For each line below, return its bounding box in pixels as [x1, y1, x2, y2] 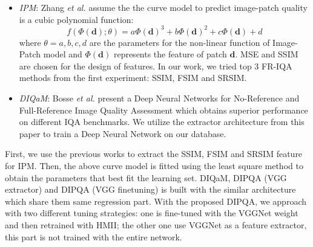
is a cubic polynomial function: [19, 13, 134, 25]
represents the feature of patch [113, 48, 227, 60]
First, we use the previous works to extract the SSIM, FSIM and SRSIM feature [5, 147, 303, 160]
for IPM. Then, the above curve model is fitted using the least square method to [5, 159, 303, 172]
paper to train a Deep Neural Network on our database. [19, 127, 226, 140]
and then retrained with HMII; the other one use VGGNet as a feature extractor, [5, 219, 307, 231]
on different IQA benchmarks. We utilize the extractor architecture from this [19, 115, 305, 128]
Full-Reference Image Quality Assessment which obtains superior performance [19, 103, 308, 116]
